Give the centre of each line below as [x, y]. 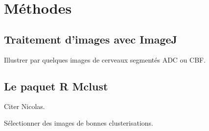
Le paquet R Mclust [56, 86]
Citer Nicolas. [24, 106]
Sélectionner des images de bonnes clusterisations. [79, 122]
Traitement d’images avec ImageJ [91, 39]
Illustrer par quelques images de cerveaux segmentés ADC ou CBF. [105, 59]
